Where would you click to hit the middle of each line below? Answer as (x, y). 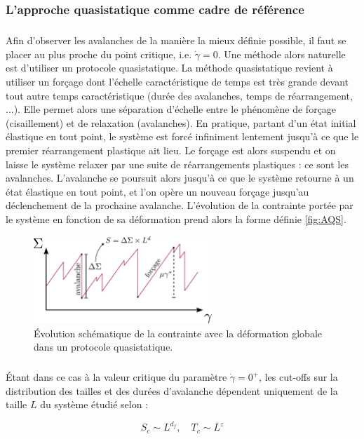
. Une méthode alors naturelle (282, 54)
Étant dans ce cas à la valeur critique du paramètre (116, 377)
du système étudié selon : (94, 404)
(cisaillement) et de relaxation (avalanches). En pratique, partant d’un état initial (181, 122)
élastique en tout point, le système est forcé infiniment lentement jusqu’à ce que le (182, 136)
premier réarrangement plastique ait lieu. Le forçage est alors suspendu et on (171, 150)
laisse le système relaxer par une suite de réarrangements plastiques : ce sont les (177, 164)
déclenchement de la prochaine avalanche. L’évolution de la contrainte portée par (180, 205)
